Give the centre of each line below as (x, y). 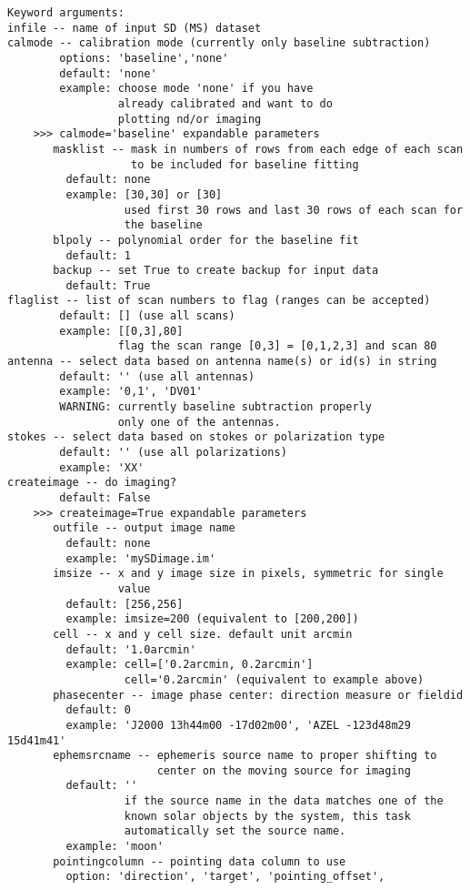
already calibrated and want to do (225, 103)
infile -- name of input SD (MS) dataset (135, 28)
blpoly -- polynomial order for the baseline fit (206, 240)
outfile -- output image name (144, 528)
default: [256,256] (125, 604)
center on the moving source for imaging (284, 770)
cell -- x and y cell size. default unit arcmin (203, 634)
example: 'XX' (102, 467)
